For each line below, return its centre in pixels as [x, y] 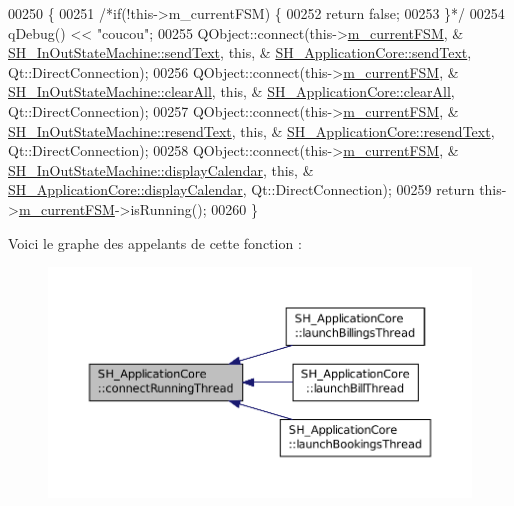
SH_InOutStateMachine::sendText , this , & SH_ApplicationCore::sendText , [240, 52]
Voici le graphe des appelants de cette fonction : [155, 242]
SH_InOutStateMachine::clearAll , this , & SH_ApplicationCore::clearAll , [231, 91]
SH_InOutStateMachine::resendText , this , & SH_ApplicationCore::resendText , [251, 130]
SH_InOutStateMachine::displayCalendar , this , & [161, 169]
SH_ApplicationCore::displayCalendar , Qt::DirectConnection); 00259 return [241, 189]
